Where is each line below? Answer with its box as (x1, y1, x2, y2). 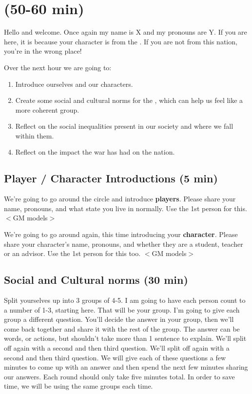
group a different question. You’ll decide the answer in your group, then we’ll (4, 314, 234, 324)
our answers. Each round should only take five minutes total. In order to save (4, 371, 235, 381)
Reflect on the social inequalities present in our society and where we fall (15, 121, 233, 131)
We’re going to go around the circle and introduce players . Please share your (4, 194, 236, 204)
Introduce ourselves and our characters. (15, 79, 133, 89)
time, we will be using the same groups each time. (4, 381, 153, 391)
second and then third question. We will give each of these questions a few (4, 352, 226, 362)
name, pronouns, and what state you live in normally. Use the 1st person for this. (4, 203, 247, 213)
